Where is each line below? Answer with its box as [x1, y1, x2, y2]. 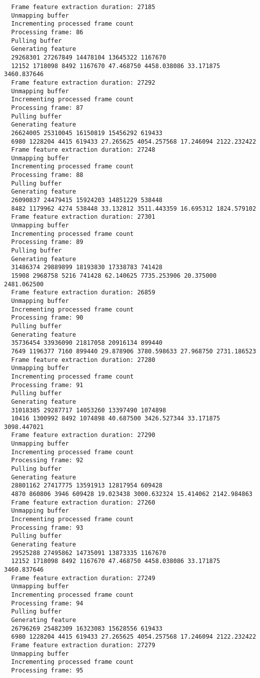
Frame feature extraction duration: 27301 [11, 213, 155, 221]
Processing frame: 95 [11, 666, 83, 674]
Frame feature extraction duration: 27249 [11, 574, 155, 582]
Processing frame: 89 [11, 238, 83, 246]
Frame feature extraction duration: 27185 [11, 4, 155, 11]
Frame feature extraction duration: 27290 [11, 432, 155, 439]
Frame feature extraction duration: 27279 [11, 641, 155, 649]
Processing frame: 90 [11, 314, 83, 322]
